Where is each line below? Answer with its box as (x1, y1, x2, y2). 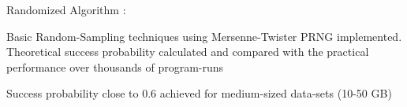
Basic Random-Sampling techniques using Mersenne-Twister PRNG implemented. (6, 28, 402, 44)
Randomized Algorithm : (6, 2, 126, 17)
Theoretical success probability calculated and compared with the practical (6, 43, 369, 60)
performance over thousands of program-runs (6, 58, 224, 75)
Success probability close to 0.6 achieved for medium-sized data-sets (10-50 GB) (6, 85, 392, 101)
